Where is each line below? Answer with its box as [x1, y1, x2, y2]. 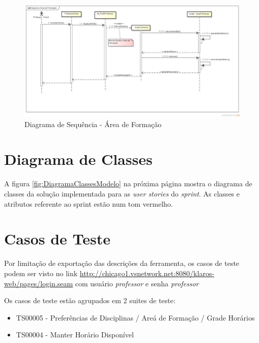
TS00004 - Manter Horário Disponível [16, 329, 134, 340]
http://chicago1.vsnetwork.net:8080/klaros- [79, 267, 215, 278]
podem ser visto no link [4, 267, 78, 278]
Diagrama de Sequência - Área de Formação [24, 118, 162, 129]
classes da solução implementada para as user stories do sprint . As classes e [4, 188, 240, 199]
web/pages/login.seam [4, 278, 73, 288]
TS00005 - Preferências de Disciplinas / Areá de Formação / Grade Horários [16, 312, 255, 323]
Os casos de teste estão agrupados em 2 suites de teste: [4, 295, 176, 306]
